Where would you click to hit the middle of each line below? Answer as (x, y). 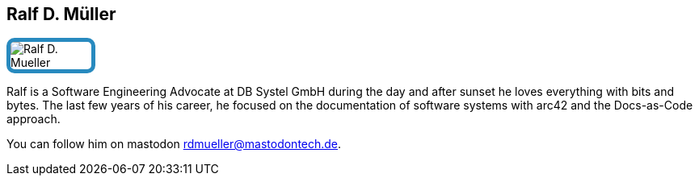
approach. (34, 119)
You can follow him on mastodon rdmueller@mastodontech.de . (174, 144)
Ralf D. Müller (61, 14)
